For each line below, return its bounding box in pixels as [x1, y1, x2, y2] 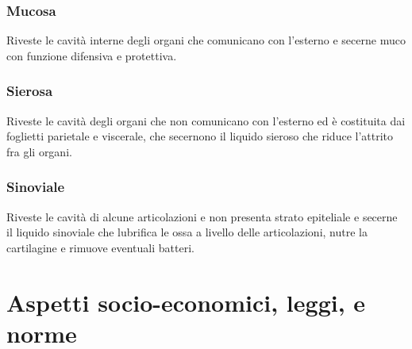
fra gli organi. [6, 143, 72, 159]
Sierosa [6, 81, 53, 101]
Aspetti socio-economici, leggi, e [6, 286, 366, 318]
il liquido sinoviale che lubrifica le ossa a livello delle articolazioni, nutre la [6, 224, 368, 240]
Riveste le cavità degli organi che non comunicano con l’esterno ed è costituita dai [6, 112, 406, 128]
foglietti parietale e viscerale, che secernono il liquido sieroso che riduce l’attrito [6, 128, 394, 144]
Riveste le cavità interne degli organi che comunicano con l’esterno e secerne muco [6, 32, 406, 48]
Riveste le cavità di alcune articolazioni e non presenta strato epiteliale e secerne [6, 208, 398, 224]
